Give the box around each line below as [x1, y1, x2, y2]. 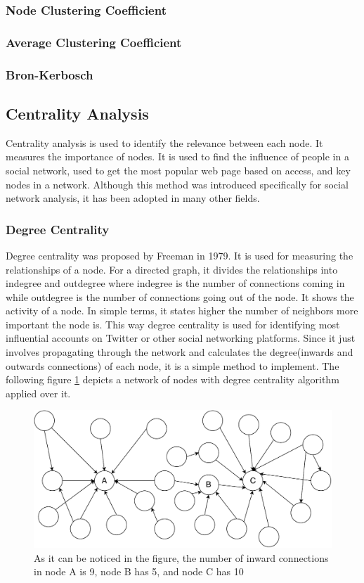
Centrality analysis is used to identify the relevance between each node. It [6, 135, 323, 150]
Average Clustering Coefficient [6, 33, 182, 51]
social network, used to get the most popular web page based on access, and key [6, 162, 351, 177]
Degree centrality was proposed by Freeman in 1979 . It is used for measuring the [6, 248, 353, 262]
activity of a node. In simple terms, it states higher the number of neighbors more [6, 303, 358, 318]
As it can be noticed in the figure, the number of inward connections [34, 550, 329, 565]
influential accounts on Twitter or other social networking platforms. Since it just [6, 331, 356, 345]
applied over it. [6, 385, 71, 400]
